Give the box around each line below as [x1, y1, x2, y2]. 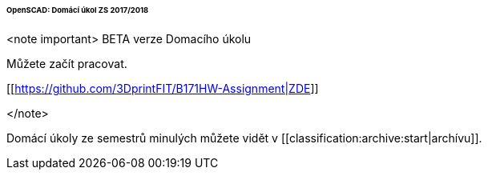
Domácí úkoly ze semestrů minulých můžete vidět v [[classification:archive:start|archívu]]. [6, 130, 482, 145]
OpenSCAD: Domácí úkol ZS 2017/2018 [6, 6, 149, 14]
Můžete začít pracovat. [6, 56, 127, 70]
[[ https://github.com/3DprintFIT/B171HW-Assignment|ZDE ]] [6, 81, 319, 95]
